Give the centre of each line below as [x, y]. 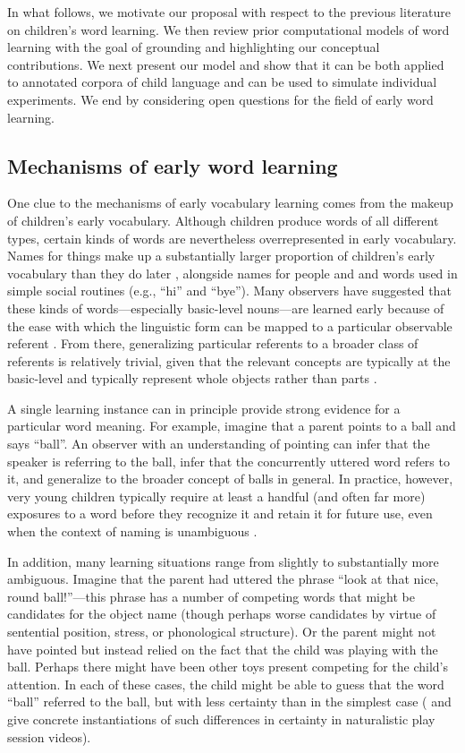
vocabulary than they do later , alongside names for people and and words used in [232, 273]
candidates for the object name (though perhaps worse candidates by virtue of [222, 614]
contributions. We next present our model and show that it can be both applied [226, 64]
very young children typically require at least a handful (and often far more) [216, 496]
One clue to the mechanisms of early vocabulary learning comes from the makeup [230, 203]
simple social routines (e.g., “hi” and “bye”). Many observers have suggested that [229, 291]
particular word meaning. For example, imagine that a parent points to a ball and [232, 426]
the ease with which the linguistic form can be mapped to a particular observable [230, 325]
